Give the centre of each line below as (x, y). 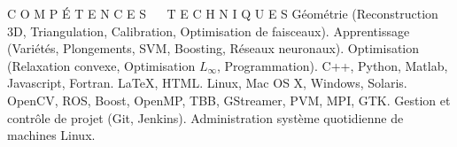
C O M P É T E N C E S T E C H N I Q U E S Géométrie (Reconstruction (223, 13)
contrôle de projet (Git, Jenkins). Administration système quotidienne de (205, 117)
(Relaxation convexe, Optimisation (101, 65)
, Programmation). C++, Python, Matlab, (333, 65)
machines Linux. (51, 135)
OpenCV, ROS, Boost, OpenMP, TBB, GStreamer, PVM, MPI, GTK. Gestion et (229, 100)
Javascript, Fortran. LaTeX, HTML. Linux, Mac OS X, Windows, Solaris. (207, 83)
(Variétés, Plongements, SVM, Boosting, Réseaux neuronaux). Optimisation (213, 48)
